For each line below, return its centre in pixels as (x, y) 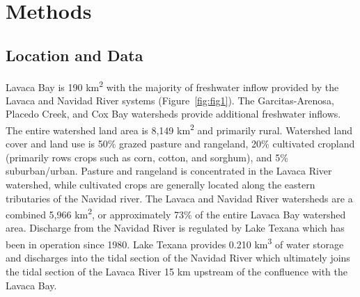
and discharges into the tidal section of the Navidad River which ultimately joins (178, 258)
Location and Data (75, 55)
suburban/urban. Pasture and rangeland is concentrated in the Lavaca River (169, 171)
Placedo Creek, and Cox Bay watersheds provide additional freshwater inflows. (173, 114)
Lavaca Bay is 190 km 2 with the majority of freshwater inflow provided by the (172, 86)
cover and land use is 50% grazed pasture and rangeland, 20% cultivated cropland (180, 144)
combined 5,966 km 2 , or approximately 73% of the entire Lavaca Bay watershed (176, 213)
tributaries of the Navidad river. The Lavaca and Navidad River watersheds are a (179, 198)
